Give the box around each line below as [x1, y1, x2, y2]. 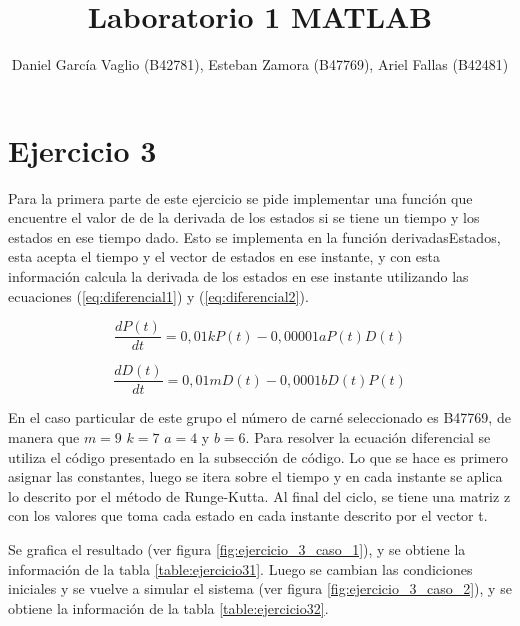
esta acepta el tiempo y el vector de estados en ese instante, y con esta [8, 246, 441, 267]
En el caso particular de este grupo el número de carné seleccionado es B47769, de [8, 407, 511, 428]
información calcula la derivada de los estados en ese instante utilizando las [8, 266, 469, 287]
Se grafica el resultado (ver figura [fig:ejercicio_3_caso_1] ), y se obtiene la [8, 538, 466, 559]
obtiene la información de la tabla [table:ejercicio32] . [8, 597, 329, 618]
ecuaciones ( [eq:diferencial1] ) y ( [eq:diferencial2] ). [8, 285, 309, 306]
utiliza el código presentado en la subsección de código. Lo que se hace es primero [8, 446, 508, 467]
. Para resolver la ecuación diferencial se [245, 426, 491, 447]
